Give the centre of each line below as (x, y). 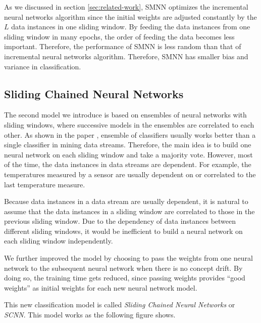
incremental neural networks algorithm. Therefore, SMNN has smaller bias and (126, 56)
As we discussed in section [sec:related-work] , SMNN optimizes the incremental (126, 7)
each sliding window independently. (59, 241)
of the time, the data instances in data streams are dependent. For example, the (128, 164)
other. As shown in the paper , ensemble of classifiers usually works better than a (130, 134)
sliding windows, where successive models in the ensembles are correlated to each (129, 124)
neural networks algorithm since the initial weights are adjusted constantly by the (130, 16)
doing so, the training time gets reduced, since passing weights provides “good (125, 278)
